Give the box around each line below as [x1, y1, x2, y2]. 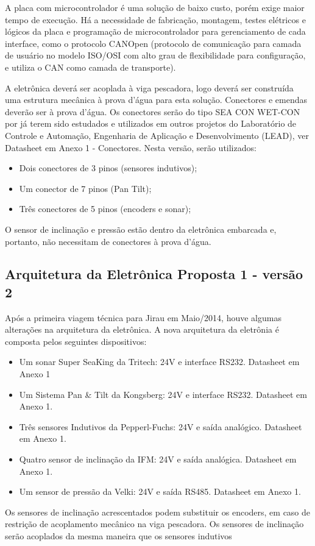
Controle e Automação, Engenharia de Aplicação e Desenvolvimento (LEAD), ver [5, 129, 309, 141]
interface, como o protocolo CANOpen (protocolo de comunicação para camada [5, 37, 302, 49]
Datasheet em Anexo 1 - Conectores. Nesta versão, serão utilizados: [5, 141, 257, 154]
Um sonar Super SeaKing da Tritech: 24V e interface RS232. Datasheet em [19, 355, 300, 368]
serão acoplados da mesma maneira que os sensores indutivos [5, 530, 232, 542]
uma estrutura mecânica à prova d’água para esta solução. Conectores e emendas [5, 93, 307, 106]
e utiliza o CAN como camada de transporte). [5, 60, 176, 73]
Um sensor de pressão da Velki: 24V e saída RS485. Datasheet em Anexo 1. [19, 485, 301, 498]
